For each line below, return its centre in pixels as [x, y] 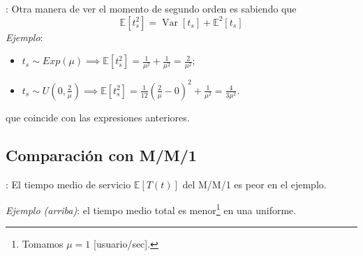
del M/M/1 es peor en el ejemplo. [254, 184]
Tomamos [43, 244]
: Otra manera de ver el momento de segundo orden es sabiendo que [151, 8]
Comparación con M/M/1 [101, 155]
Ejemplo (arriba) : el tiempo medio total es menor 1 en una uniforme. [151, 209]
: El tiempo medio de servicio [68, 184]
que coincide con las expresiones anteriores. [98, 117]
